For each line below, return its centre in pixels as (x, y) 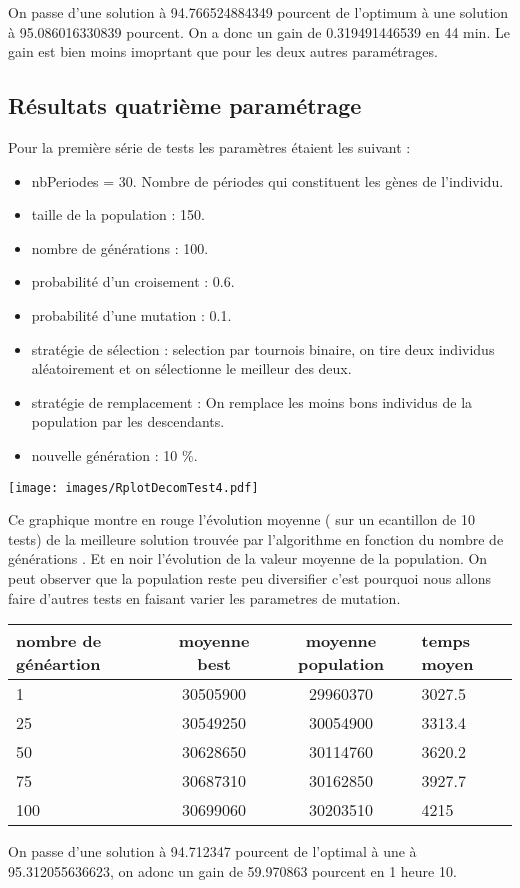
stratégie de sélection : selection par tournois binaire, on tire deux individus (263, 348)
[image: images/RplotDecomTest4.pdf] (133, 487)
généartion (58, 664)
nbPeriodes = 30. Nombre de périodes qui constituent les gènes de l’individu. (267, 180)
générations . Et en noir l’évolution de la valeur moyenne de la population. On (248, 558)
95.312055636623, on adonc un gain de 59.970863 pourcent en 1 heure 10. (232, 870)
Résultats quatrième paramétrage (185, 105)
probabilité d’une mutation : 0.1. (131, 314)
